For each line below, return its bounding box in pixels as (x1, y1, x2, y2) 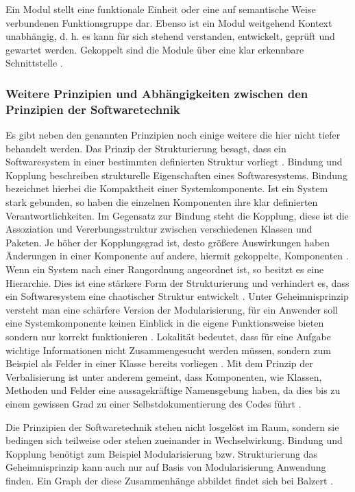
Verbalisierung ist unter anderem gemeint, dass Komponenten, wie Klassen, (5, 369, 322, 384)
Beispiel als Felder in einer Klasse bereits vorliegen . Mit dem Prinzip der (5, 356, 313, 371)
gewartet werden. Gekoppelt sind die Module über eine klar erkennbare (5, 42, 304, 56)
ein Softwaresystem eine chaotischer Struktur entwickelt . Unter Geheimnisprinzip (5, 289, 349, 303)
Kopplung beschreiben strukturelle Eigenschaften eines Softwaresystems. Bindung (5, 167, 347, 182)
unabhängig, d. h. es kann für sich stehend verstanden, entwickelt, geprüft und (5, 29, 335, 43)
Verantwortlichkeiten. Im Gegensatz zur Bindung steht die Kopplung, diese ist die (5, 208, 349, 222)
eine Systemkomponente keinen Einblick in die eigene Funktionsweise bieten (5, 316, 324, 330)
